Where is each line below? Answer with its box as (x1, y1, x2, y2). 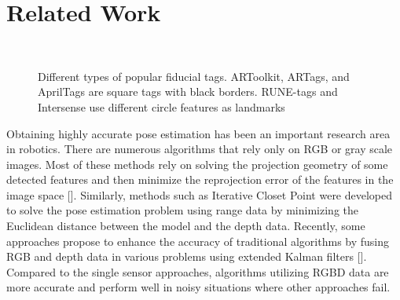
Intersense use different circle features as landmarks (38, 98, 285, 115)
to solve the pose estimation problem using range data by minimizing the (6, 202, 358, 218)
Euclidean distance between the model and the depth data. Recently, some (6, 218, 365, 234)
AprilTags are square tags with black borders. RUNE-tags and (38, 83, 338, 100)
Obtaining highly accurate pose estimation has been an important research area (6, 125, 391, 141)
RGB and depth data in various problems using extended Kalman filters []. (6, 248, 367, 265)
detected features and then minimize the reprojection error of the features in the (6, 171, 394, 188)
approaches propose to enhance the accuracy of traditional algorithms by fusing (6, 232, 390, 249)
